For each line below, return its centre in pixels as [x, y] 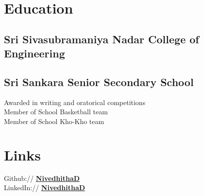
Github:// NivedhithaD [42, 178]
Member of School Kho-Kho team [54, 121]
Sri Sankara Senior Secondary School [99, 81]
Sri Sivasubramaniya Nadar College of [102, 39]
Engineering [34, 53]
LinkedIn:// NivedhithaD [45, 187]
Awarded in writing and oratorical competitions [75, 102]
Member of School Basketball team [56, 112]
